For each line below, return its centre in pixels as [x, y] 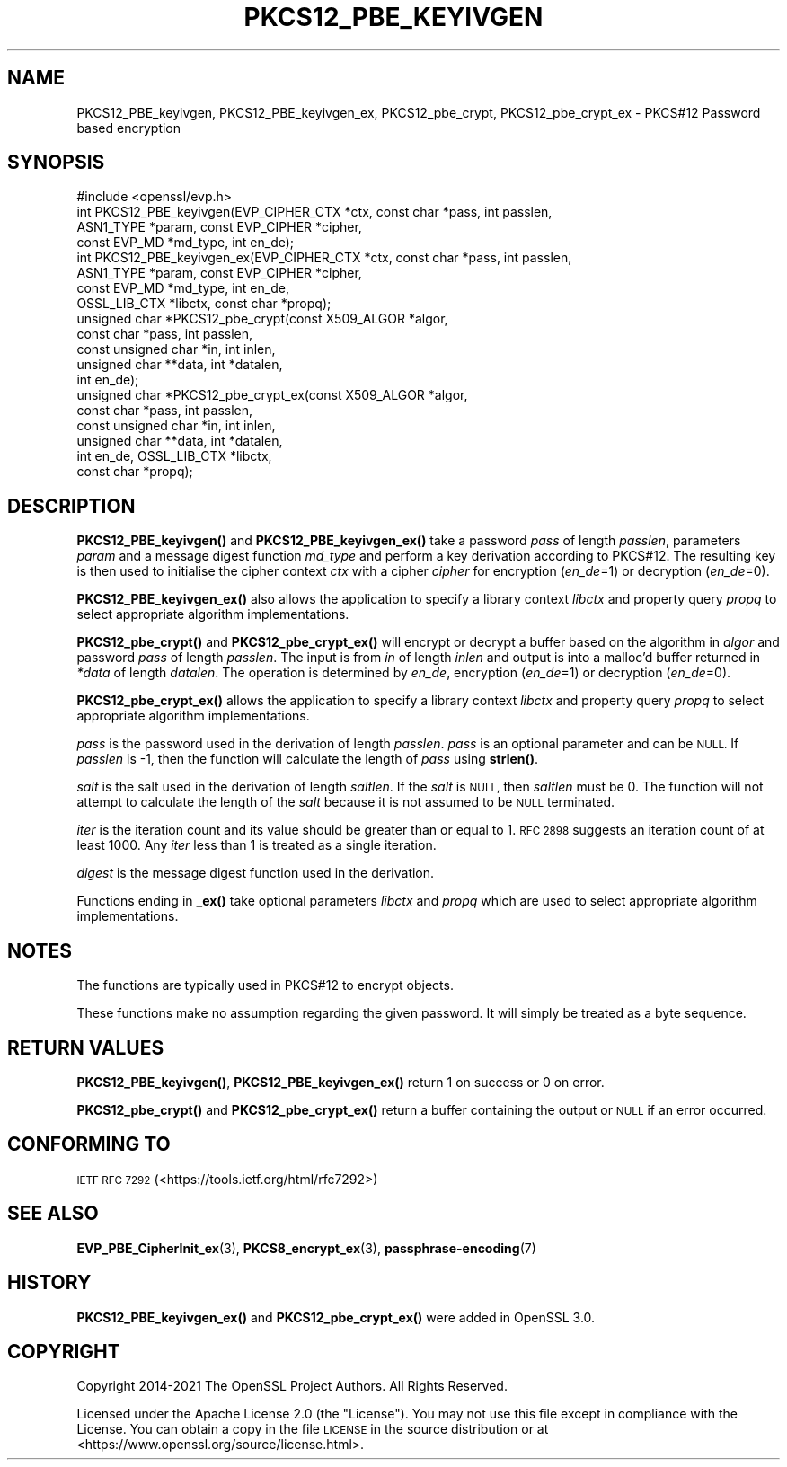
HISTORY [49, 1283]
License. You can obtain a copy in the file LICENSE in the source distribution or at [313, 1429]
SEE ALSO [53, 1214]
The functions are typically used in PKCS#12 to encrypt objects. [265, 985]
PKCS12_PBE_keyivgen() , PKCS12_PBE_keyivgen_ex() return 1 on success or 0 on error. [340, 1082]
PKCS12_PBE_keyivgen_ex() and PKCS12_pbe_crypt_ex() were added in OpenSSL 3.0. [336, 1317]
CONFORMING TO [89, 1144]
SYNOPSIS [56, 163]
